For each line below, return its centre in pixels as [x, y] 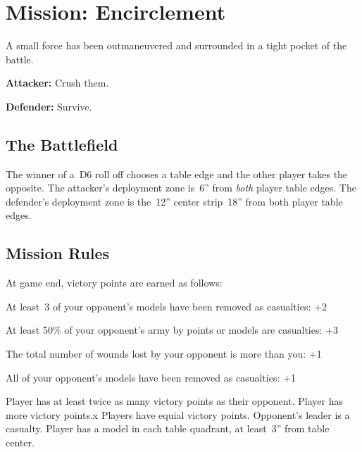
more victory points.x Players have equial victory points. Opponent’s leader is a [178, 414]
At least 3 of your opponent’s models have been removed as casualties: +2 [166, 306]
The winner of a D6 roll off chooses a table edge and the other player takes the [177, 174]
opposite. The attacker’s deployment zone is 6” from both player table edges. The [181, 188]
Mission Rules [58, 253]
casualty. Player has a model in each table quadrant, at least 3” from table [168, 428]
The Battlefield [62, 144]
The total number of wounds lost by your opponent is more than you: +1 [164, 354]
